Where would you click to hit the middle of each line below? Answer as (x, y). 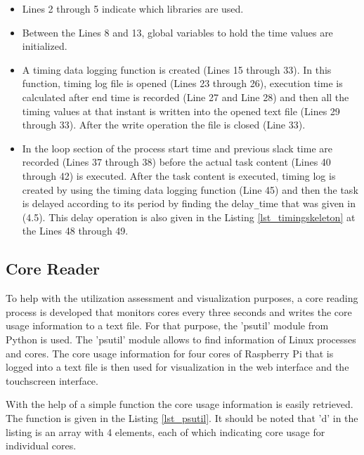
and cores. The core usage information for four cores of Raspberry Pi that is (170, 353)
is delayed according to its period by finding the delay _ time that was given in (189, 203)
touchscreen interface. (52, 380)
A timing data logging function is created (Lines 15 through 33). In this (177, 69)
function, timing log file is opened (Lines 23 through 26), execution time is (182, 83)
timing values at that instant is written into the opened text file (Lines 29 (181, 111)
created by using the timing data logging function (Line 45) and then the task (190, 189)
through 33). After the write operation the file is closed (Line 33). (164, 125)
